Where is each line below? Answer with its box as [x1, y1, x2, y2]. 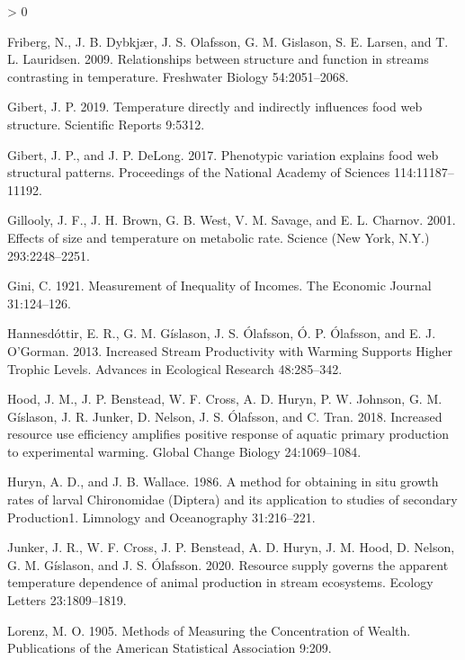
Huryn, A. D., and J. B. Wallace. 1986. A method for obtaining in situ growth [7, 472, 439, 491]
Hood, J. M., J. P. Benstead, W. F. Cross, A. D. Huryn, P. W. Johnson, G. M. [7, 389, 443, 408]
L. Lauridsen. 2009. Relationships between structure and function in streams [7, 49, 429, 68]
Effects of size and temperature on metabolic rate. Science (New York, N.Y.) [7, 227, 430, 246]
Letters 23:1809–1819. [7, 591, 127, 610]
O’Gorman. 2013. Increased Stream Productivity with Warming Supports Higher [7, 341, 453, 360]
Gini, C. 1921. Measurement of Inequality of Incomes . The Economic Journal [7, 276, 432, 295]
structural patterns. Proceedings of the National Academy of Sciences [7, 163, 390, 182]
